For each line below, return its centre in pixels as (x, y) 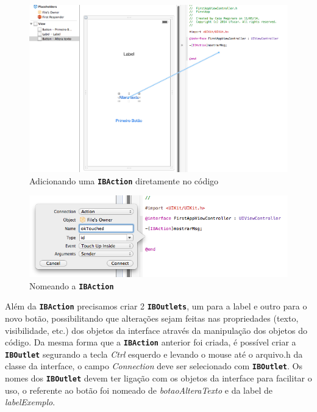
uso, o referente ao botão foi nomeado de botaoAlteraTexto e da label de (139, 390)
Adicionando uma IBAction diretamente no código (124, 180)
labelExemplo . (30, 402)
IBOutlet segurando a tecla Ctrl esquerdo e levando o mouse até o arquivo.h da (154, 354)
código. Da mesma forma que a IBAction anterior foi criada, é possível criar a (151, 342)
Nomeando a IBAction (72, 285)
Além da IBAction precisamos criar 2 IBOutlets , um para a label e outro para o (156, 306)
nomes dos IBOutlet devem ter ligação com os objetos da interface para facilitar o (158, 378)
